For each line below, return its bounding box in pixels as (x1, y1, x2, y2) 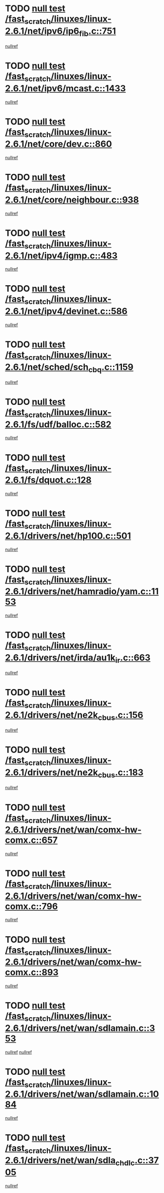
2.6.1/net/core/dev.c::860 (5, 139, 112, 149)
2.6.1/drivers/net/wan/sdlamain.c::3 (5, 1023, 155, 1033)
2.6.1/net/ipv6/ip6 (5, 25, 80, 37)
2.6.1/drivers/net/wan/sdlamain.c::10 (5, 1088, 159, 1100)
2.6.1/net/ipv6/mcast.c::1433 (5, 83, 126, 94)
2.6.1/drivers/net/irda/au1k (5, 652, 116, 663)
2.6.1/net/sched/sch (5, 361, 89, 373)
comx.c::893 (5, 967, 59, 978)
